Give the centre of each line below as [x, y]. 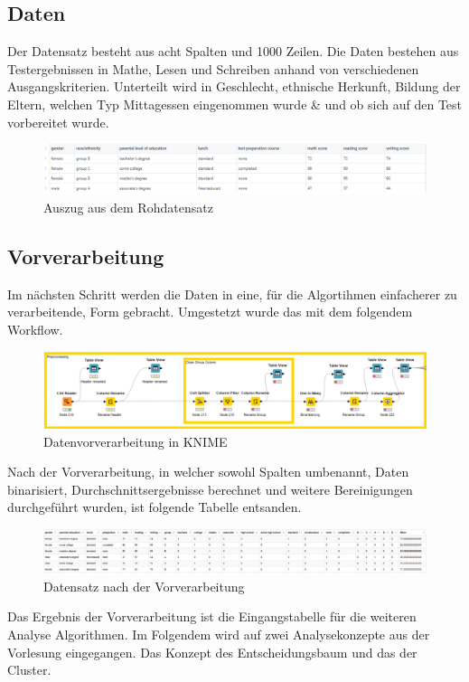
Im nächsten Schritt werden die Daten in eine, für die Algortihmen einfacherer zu [232, 294]
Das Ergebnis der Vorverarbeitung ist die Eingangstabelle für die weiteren [212, 616]
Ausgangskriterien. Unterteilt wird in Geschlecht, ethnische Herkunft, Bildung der [234, 86]
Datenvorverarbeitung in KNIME [136, 441]
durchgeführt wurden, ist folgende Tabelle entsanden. [155, 507]
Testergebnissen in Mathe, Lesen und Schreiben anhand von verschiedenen [213, 68]
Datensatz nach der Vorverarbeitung [144, 586]
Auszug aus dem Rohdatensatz [128, 208]
